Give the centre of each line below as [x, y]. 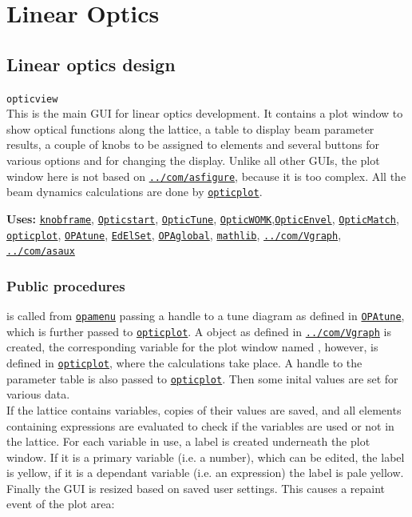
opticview [32, 99]
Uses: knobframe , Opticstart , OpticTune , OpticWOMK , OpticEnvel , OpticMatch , [203, 218]
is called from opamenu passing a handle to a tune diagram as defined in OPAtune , [206, 316]
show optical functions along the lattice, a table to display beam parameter [190, 128]
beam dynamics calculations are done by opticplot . [135, 192]
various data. [38, 394]
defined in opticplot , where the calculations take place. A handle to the [184, 363]
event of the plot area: [61, 504]
